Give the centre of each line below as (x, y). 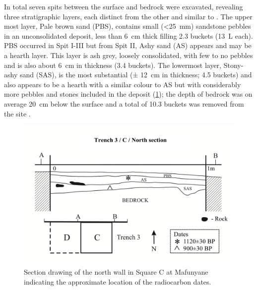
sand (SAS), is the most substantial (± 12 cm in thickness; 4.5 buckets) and (136, 75)
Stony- (233, 65)
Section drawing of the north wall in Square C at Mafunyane (116, 272)
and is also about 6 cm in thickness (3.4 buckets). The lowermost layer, (113, 65)
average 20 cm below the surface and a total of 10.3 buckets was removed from (124, 103)
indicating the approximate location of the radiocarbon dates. (118, 281)
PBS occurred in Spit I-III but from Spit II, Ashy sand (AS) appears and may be (128, 45)
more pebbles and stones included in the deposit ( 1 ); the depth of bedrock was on (128, 94)
